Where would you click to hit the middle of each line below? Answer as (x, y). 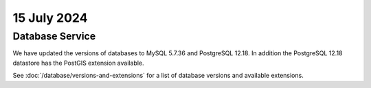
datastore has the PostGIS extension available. (78, 63)
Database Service (54, 36)
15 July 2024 (50, 18)
